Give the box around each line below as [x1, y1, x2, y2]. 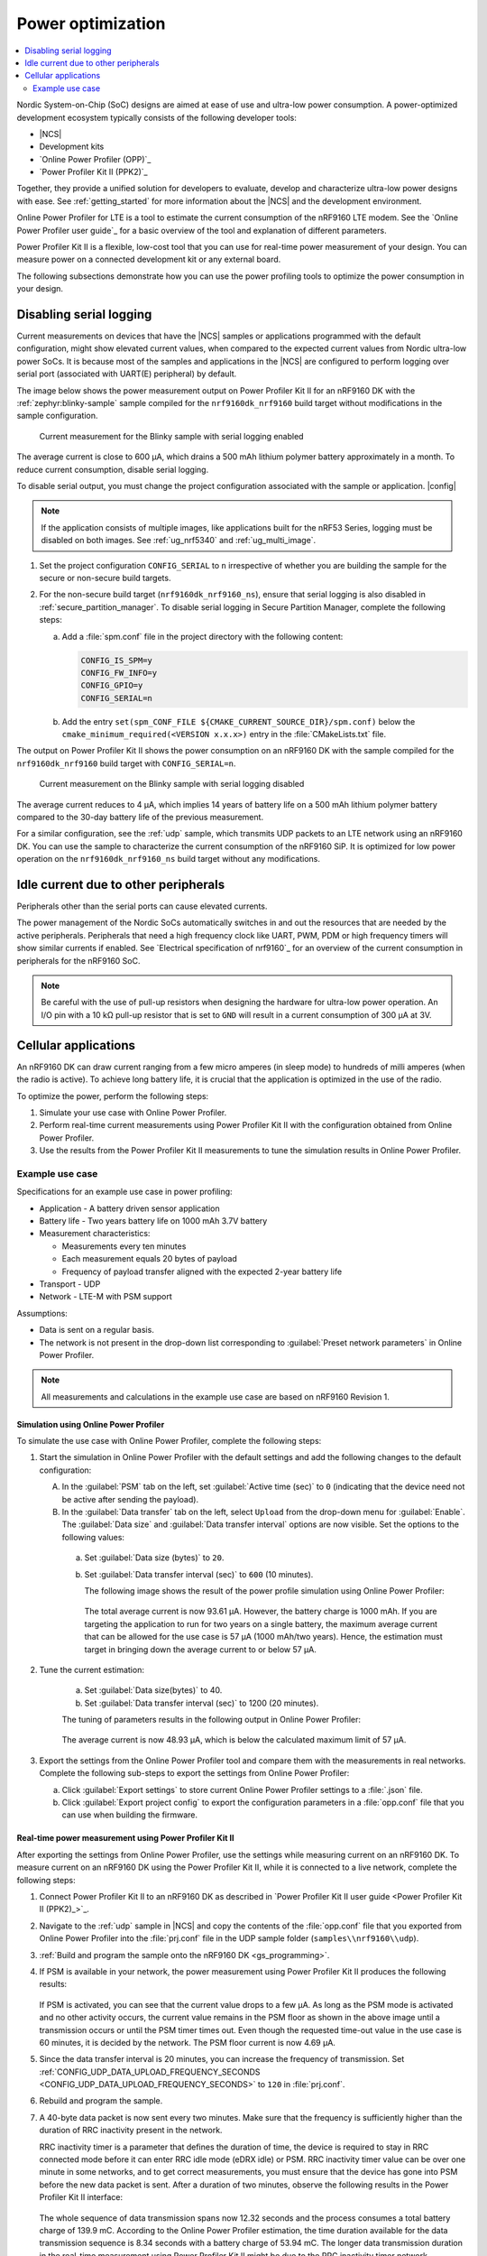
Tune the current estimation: [39, 1664, 144, 1675]
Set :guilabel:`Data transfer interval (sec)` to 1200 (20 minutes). [84, 1697, 319, 1708]
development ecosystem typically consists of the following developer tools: [16, 112, 297, 123]
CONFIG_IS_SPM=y [80, 655, 153, 665]
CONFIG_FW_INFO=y [80, 668, 158, 678]
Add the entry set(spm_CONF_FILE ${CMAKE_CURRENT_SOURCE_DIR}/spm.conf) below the [61, 716, 416, 726]
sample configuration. [16, 411, 98, 421]
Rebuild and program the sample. [39, 2095, 163, 2106]
